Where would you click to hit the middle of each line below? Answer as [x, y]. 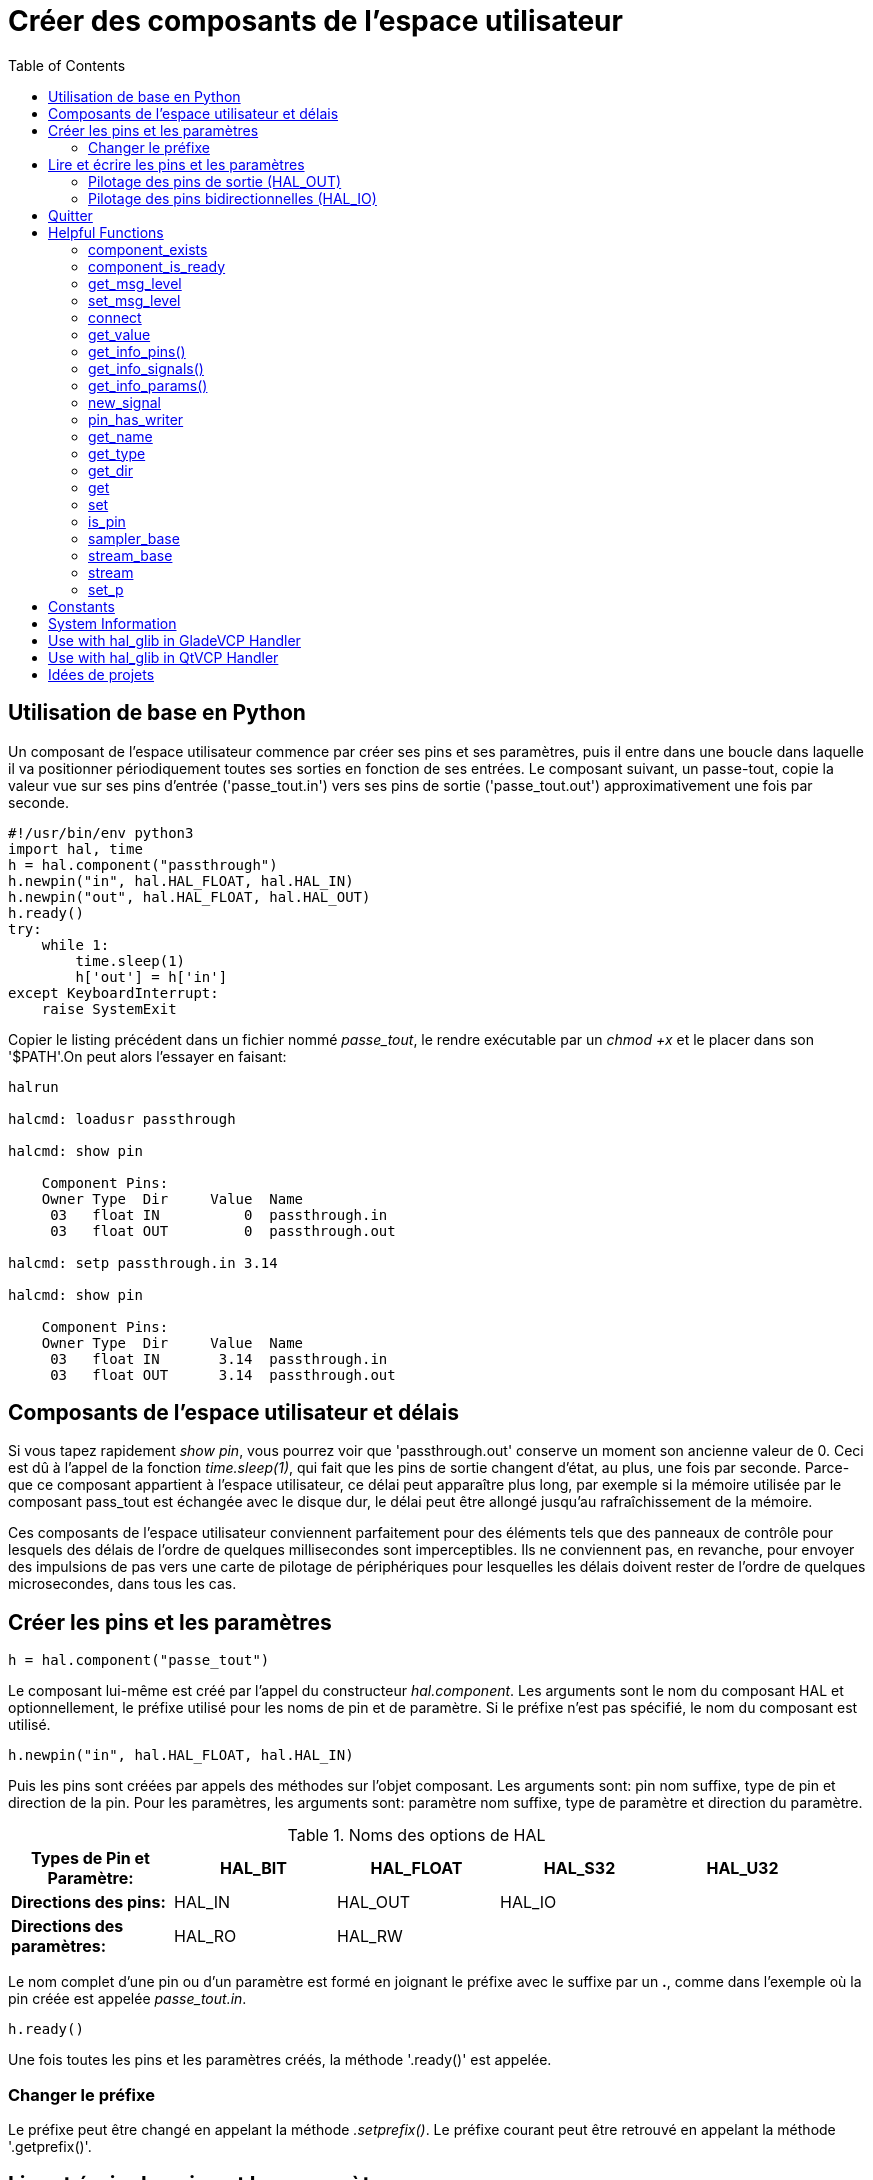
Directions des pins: [88, 1902]
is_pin [107, 521]
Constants [81, 606]
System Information [112, 623]
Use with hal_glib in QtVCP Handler [163, 657]
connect [115, 317]
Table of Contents [67, 65]
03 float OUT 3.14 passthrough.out [223, 1374]
